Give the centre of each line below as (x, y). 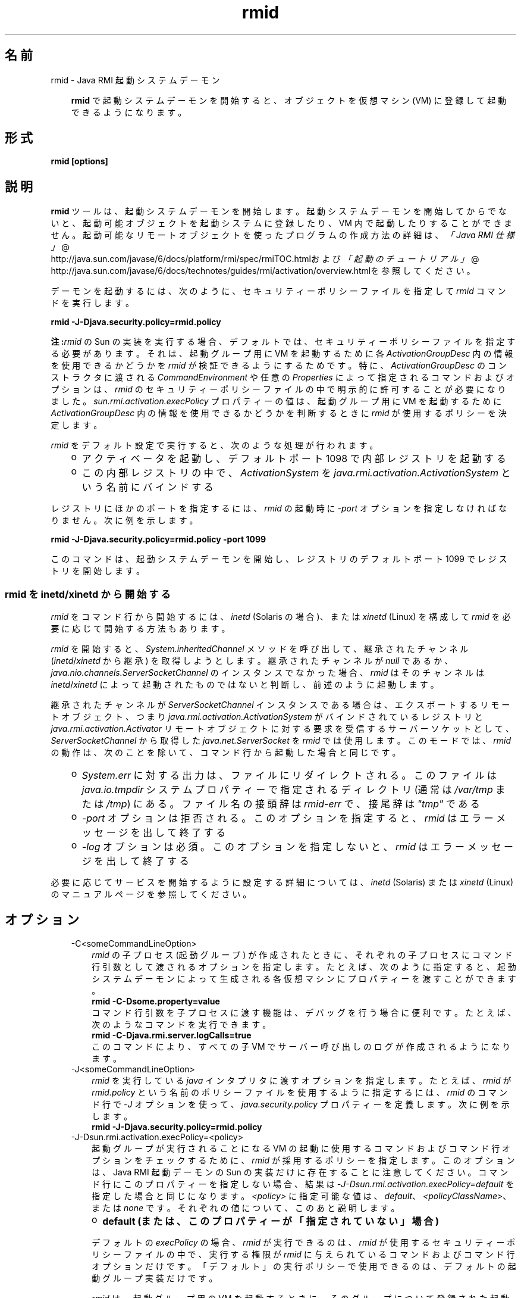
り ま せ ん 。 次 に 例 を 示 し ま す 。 (124, 520)
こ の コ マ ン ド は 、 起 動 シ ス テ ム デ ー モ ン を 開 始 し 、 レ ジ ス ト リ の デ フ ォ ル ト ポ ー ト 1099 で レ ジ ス (279, 559)
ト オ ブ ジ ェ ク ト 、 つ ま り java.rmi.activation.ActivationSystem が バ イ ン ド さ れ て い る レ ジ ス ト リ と (267, 717)
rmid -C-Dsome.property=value (156, 1001)
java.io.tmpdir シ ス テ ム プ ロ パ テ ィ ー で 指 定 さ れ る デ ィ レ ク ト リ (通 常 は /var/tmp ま (294, 790)
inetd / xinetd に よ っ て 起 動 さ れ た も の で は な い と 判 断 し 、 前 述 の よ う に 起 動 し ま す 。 (245, 685)
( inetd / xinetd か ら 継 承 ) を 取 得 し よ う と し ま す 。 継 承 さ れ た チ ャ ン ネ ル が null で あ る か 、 (252, 661)
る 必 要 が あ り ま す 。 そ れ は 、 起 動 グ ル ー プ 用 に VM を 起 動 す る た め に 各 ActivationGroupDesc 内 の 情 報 (282, 354)
